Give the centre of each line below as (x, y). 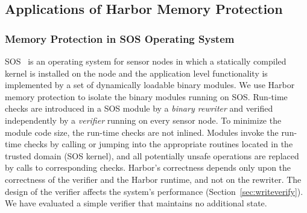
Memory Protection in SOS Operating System (120, 38)
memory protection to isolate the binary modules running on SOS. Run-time (146, 96)
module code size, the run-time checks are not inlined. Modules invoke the (142, 132)
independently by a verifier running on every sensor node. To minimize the (143, 120)
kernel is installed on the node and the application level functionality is (136, 73)
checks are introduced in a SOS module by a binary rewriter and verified (139, 108)
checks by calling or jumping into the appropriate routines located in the (158, 144)
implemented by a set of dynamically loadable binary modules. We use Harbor (150, 85)
